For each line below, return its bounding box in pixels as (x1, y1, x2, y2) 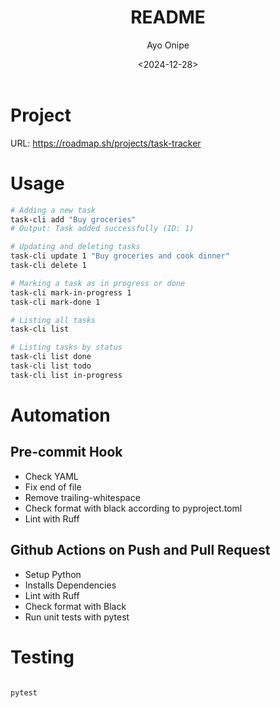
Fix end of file (24, 481, 82, 493)
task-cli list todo (10, 361, 92, 371)
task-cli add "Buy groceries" (10, 214, 137, 225)
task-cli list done (10, 352, 92, 362)
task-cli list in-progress (10, 370, 123, 380)
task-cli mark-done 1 (10, 297, 101, 307)
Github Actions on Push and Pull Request (10, 542, 271, 559)
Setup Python (24, 568, 82, 580)
